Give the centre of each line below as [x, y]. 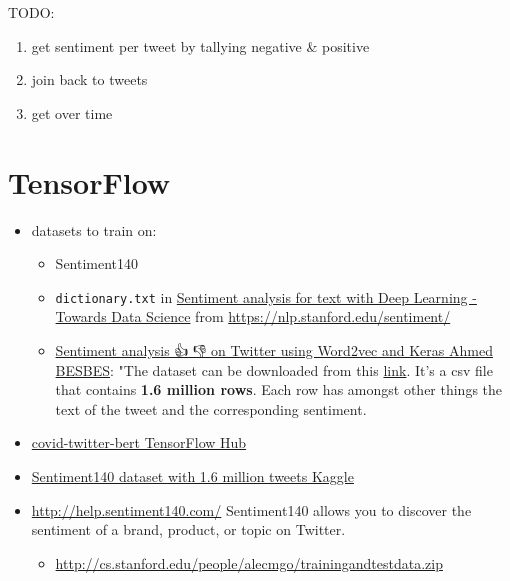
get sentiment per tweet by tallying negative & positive [200, 45]
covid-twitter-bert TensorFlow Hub [139, 442]
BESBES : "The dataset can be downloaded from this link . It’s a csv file [274, 369]
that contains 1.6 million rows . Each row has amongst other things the [279, 389]
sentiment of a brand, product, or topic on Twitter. [188, 529]
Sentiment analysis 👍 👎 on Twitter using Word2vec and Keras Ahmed [274, 349]
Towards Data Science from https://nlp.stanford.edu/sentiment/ [253, 316]
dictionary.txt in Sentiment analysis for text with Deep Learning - [266, 296]
